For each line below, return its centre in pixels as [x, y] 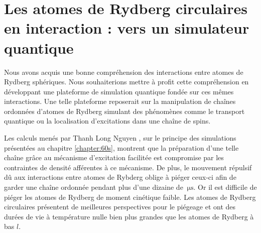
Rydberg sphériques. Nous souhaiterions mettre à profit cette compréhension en [126, 82]
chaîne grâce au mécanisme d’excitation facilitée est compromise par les [114, 157]
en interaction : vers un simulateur [127, 28]
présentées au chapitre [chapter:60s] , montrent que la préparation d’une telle [121, 147]
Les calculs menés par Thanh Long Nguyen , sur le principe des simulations [120, 138]
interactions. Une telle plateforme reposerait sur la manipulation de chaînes [120, 101]
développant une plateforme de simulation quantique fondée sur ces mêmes [119, 91]
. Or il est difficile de [225, 187]
